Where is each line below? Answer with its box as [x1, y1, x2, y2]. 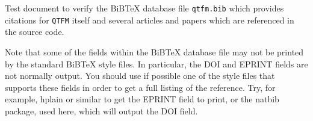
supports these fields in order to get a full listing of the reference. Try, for [5, 81, 276, 93]
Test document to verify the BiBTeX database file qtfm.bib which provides [5, 2, 284, 14]
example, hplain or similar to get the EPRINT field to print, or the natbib [5, 93, 279, 105]
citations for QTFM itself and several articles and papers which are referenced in [5, 13, 294, 26]
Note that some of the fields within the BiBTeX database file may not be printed [5, 45, 304, 58]
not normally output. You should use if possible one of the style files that [5, 69, 275, 82]
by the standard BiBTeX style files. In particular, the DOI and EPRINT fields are [5, 57, 308, 70]
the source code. [5, 25, 64, 38]
